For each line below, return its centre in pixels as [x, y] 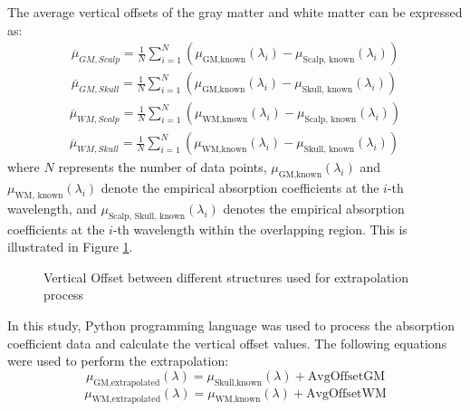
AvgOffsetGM [346, 376]
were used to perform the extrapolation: [118, 361]
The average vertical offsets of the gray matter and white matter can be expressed [235, 12]
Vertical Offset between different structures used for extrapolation [226, 277]
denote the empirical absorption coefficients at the [240, 188]
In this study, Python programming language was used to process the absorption [231, 325]
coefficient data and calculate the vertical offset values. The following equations [227, 343]
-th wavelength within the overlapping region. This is [260, 229]
